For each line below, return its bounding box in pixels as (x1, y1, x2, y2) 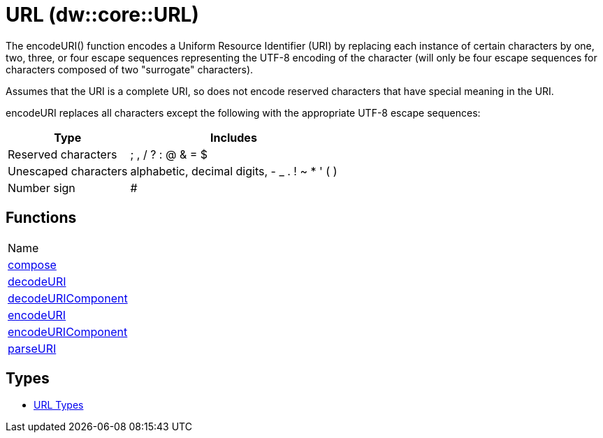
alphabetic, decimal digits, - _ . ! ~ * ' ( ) (130, 163, 337, 178)
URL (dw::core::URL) (6, 3, 199, 27)
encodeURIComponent (8, 324, 128, 339)
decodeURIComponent (8, 291, 128, 305)
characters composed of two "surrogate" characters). (6, 63, 254, 75)
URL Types (34, 399, 84, 411)
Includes (210, 130, 257, 145)
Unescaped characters (8, 163, 128, 178)
